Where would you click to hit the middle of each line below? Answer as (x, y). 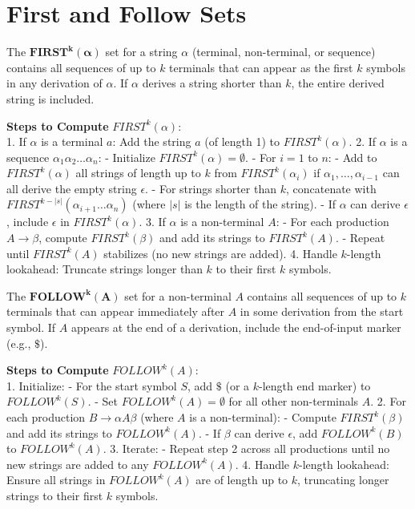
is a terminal (72, 141)
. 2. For (388, 401)
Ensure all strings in (56, 480)
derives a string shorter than (212, 83)
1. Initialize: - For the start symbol (92, 385)
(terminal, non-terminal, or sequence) (284, 52)
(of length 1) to (242, 141)
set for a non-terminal (178, 295)
